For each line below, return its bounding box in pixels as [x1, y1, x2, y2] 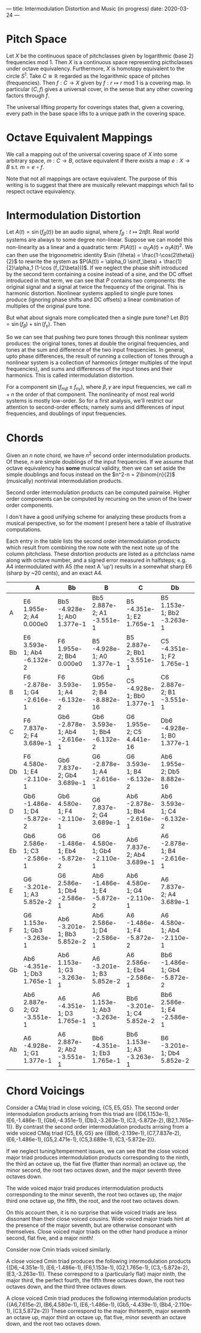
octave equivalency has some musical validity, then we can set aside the [6, 464, 186, 471]
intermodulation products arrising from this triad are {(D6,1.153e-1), [6, 1110, 170, 1117]
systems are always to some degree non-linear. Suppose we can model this [6, 236, 193, 243]
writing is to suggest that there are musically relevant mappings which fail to [6, 181, 194, 188]
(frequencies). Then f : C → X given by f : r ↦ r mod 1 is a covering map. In [6, 79, 191, 86]
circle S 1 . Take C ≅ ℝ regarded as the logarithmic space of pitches [6, 71, 170, 80]
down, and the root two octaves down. [6, 1320, 101, 1327]
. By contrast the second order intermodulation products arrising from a [12, 1123, 189, 1130]
